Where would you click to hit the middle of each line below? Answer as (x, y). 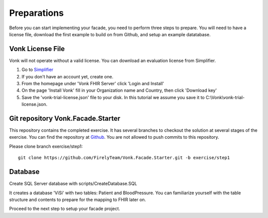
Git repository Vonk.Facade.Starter (65, 118)
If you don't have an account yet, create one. (67, 76)
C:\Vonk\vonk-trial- (225, 97)
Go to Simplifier (37, 70)
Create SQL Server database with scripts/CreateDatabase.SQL (73, 184)
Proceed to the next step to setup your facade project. (65, 209)
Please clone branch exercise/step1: (46, 146)
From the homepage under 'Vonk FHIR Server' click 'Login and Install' (93, 84)
